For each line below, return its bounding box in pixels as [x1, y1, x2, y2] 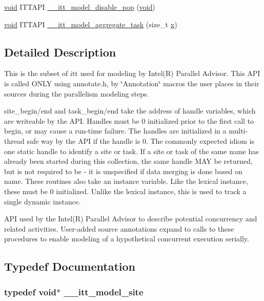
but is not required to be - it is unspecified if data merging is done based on [4, 165, 242, 176]
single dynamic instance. [4, 196, 81, 206]
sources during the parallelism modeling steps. [4, 88, 149, 99]
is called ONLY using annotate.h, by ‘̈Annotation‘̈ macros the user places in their [4, 78, 259, 88]
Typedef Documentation [4, 258, 135, 274]
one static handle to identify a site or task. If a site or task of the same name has [4, 145, 259, 156]
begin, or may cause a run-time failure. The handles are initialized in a [4, 125, 227, 136]
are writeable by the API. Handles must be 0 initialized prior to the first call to [4, 115, 254, 126]
